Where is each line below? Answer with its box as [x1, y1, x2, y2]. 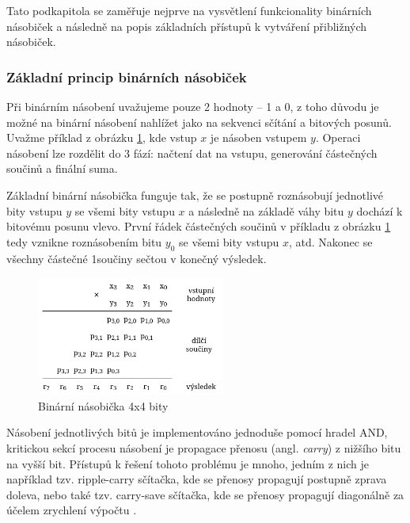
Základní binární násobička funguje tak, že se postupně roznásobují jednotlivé [6, 186, 384, 203]
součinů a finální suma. [6, 160, 118, 177]
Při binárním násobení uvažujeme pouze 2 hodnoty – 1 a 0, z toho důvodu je [6, 98, 379, 114]
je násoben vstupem [210, 129, 307, 146]
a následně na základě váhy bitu [188, 202, 344, 219]
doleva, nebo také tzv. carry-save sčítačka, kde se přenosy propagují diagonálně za [6, 486, 404, 502]
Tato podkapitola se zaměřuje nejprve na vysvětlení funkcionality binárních [6, 2, 372, 18]
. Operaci [315, 129, 361, 146]
